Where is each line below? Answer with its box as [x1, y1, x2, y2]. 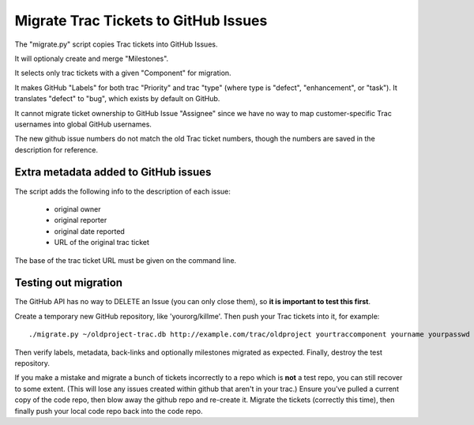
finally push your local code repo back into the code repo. [14, 406, 203, 416]
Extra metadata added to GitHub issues [14, 166, 212, 179]
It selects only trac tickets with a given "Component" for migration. [14, 68, 232, 78]
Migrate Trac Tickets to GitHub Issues [14, 12, 268, 29]
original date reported [54, 226, 126, 236]
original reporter [54, 216, 107, 225]
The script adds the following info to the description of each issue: [14, 186, 231, 196]
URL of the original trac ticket [54, 238, 150, 247]
